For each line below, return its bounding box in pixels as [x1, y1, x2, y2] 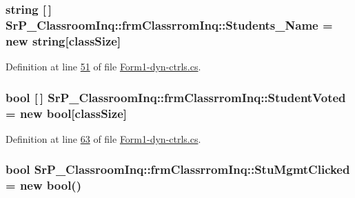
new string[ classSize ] [6, 32, 121, 49]
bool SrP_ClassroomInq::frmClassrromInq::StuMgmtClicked [6, 161, 350, 178]
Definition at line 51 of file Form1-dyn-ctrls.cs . [6, 59, 201, 74]
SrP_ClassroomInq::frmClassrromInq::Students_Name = [6, 16, 333, 33]
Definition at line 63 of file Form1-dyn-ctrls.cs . [6, 131, 201, 146]
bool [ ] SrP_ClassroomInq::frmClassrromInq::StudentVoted [6, 88, 346, 106]
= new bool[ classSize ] [6, 104, 128, 121]
